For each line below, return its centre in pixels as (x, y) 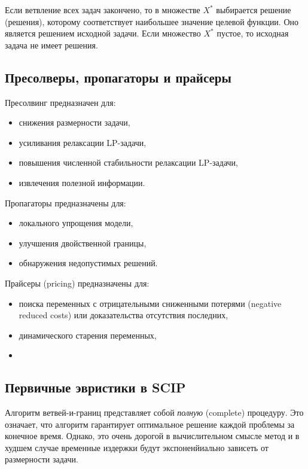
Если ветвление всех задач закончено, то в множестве (103, 10)
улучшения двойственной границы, (83, 243)
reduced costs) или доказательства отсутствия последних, (123, 315)
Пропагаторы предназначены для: (65, 202)
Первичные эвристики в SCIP (95, 387)
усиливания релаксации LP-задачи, (83, 142)
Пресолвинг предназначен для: (60, 102)
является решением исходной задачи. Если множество (103, 33)
